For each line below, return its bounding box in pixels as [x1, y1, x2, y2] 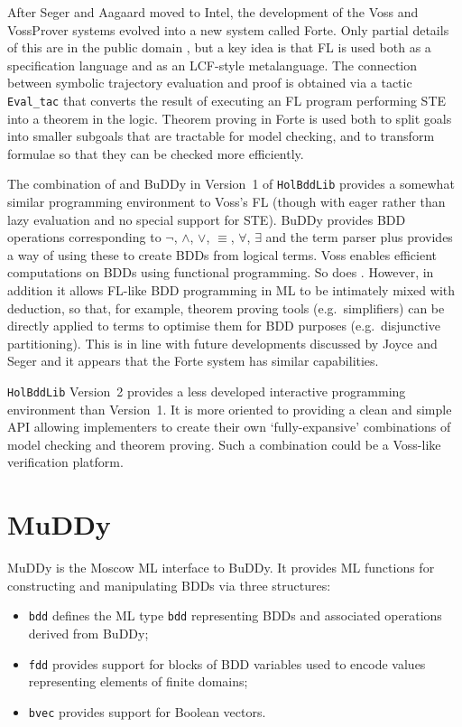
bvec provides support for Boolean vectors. [28, 702, 266, 721]
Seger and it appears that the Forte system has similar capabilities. [7, 351, 379, 370]
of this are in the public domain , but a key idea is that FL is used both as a [7, 38, 431, 57]
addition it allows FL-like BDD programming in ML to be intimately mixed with [7, 281, 456, 300]
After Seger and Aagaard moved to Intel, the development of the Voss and [7, 3, 419, 21]
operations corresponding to [7, 228, 162, 247]
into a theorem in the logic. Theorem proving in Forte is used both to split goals [7, 108, 452, 127]
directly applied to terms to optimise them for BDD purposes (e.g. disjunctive [7, 316, 440, 335]
